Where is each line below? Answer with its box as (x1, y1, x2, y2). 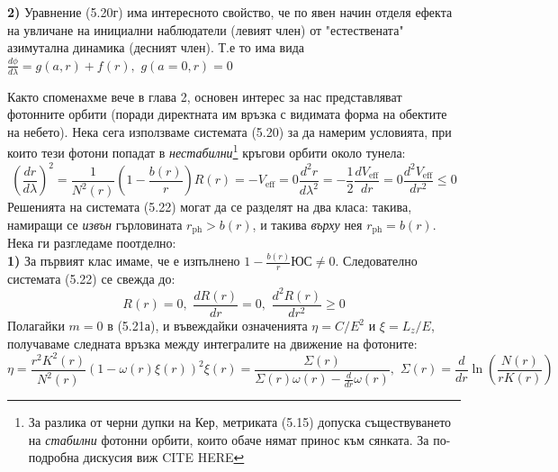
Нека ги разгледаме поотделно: (7, 233, 176, 252)
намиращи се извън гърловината (7, 214, 183, 233)
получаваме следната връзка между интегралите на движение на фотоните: (7, 333, 418, 352)
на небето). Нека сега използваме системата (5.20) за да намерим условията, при (7, 122, 452, 141)
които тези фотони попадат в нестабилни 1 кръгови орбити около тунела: (7, 141, 406, 162)
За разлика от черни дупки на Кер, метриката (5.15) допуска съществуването (28, 413, 452, 431)
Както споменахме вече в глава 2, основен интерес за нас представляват (7, 86, 402, 105)
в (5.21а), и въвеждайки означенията (107, 316, 308, 335)
